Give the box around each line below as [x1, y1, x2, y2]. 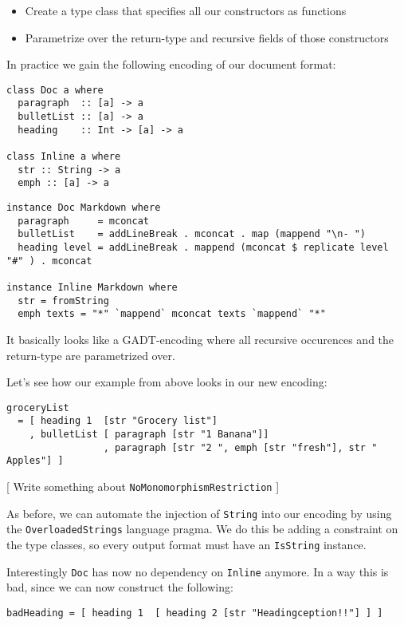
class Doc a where [6, 84, 104, 96]
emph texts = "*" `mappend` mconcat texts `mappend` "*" [18, 308, 326, 320]
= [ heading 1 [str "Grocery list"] [18, 415, 218, 427]
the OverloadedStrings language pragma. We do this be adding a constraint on [6, 520, 398, 537]
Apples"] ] [6, 455, 64, 467]
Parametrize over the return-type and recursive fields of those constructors [25, 29, 389, 45]
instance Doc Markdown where [6, 202, 161, 214]
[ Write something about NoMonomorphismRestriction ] [6, 478, 280, 494]
